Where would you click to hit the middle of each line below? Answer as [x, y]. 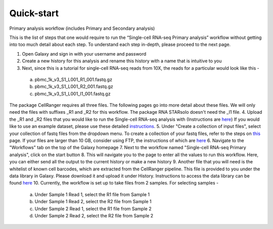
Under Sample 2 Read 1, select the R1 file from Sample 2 [93, 209]
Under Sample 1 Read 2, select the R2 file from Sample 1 [93, 202]
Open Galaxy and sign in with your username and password [84, 54]
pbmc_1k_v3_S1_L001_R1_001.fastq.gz [73, 79]
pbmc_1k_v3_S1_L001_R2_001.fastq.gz [74, 86]
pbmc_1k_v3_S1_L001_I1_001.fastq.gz [73, 94]
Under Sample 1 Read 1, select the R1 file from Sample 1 [92, 194]
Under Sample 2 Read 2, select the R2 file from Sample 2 [94, 215]
